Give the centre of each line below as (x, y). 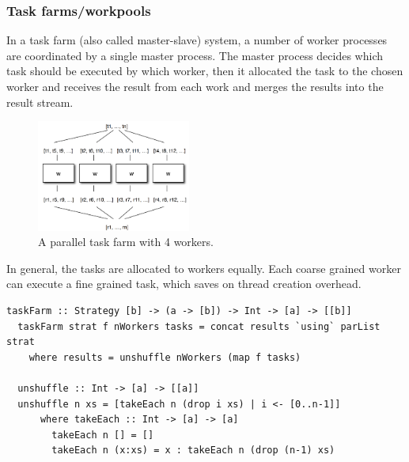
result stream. (40, 102)
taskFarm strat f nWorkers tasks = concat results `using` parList (199, 326)
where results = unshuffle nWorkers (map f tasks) (165, 357)
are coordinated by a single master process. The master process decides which (195, 55)
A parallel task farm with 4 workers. (126, 242)
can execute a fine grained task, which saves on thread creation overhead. (184, 284)
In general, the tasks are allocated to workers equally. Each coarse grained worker (204, 268)
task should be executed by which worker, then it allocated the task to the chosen (205, 71)
